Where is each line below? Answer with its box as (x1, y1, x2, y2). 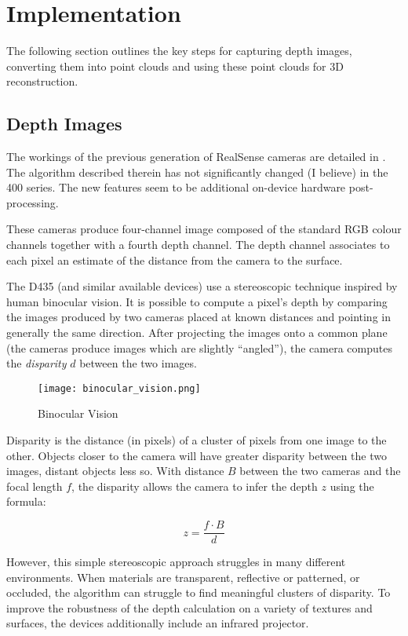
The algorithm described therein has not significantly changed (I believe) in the (6, 163, 388, 180)
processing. (6, 194, 59, 210)
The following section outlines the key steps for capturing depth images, (6, 42, 352, 59)
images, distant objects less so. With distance (6, 462, 224, 479)
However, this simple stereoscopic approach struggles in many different (6, 554, 346, 570)
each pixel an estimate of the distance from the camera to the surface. (6, 251, 343, 268)
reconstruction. (6, 73, 78, 90)
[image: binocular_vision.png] (38, 382, 201, 394)
